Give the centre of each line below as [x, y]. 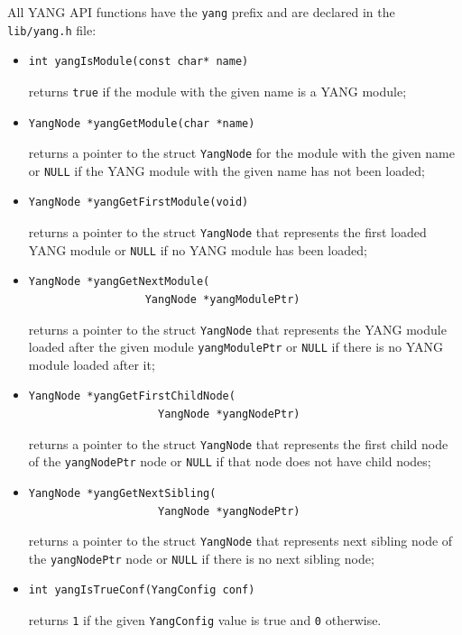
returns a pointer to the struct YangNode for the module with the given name [241, 153]
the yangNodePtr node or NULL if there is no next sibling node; [201, 558]
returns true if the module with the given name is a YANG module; [217, 91]
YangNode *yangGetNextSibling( [122, 493]
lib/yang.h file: [52, 29]
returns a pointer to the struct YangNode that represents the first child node [238, 443]
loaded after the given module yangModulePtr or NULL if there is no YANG [236, 347]
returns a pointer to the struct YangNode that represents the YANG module [237, 329]
